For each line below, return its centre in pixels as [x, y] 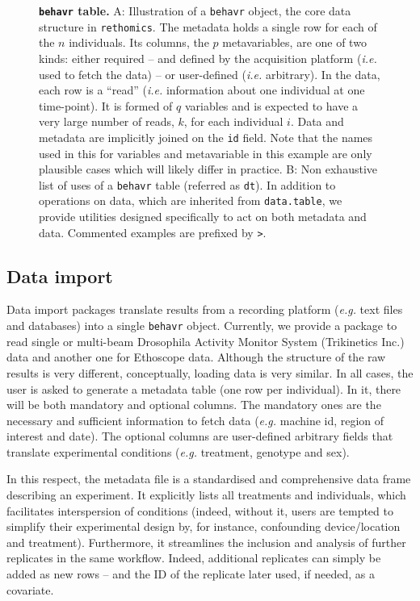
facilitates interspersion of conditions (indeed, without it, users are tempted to [200, 510]
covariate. [30, 589]
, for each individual [233, 121]
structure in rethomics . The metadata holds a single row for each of [208, 26]
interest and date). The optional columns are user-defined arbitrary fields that [200, 436]
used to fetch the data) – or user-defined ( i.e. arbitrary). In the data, [210, 74]
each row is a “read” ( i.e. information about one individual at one [202, 90]
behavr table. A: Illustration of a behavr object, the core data [195, 10]
